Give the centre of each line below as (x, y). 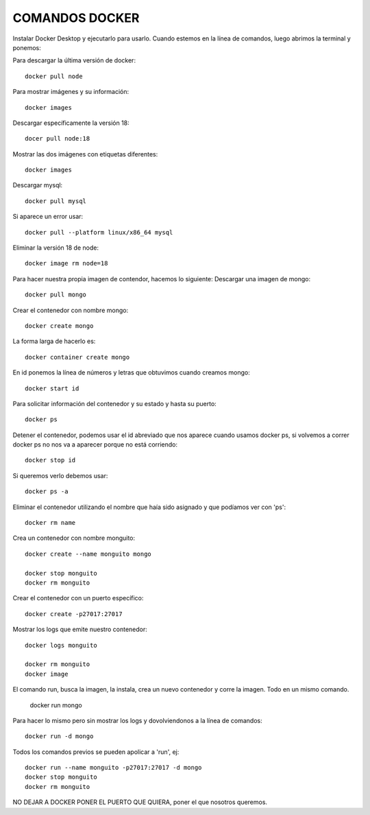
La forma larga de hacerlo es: (54, 341)
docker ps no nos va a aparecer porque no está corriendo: (95, 445)
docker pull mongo (56, 295)
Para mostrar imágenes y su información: (71, 92)
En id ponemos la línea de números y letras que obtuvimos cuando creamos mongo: (131, 373)
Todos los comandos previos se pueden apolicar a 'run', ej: (96, 752)
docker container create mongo (77, 357)
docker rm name (50, 523)
